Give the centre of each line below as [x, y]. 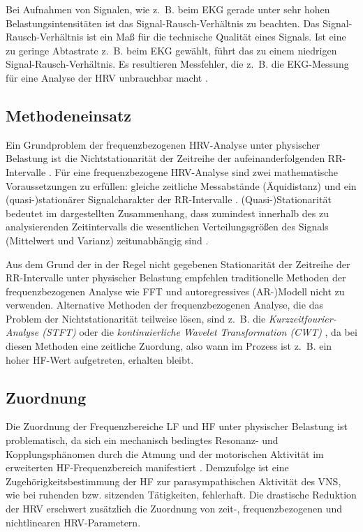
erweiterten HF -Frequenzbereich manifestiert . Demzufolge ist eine [147, 467]
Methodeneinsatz [69, 115]
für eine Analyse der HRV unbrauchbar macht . [107, 77]
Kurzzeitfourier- [302, 318]
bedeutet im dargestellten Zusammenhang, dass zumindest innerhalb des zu [167, 213]
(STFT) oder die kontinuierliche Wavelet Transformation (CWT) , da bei [200, 332]
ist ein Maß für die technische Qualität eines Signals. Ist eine [216, 37]
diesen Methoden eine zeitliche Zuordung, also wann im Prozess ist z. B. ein [169, 346]
